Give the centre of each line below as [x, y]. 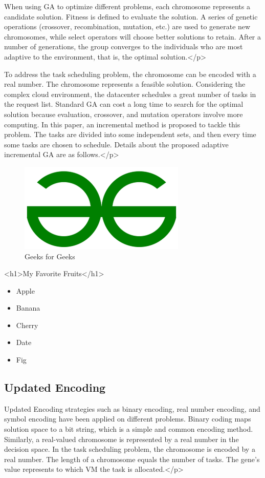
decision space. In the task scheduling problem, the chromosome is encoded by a [130, 449]
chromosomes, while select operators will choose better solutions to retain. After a [132, 36]
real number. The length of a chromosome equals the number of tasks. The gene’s [132, 459]
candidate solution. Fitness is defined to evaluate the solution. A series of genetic [131, 16]
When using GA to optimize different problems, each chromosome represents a [127, 6]
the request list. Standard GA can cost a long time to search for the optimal [124, 104]
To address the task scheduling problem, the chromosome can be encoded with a [130, 74]
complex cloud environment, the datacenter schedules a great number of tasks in [130, 94]
